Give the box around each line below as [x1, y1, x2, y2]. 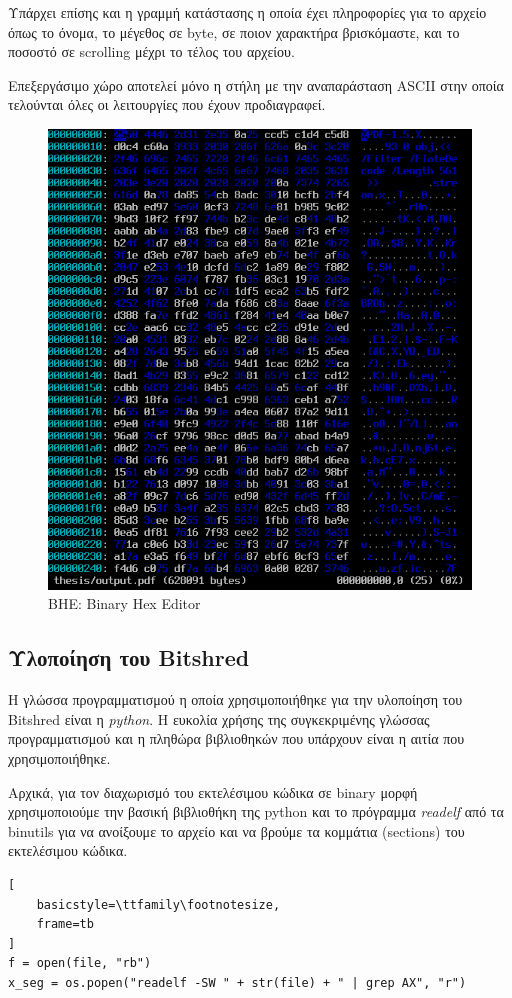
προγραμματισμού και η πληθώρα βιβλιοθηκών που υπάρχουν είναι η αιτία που [8, 728, 465, 749]
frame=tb [36, 917, 94, 932]
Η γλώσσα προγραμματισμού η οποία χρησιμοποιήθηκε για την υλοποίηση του [8, 689, 463, 710]
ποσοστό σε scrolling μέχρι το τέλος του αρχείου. [8, 41, 295, 62]
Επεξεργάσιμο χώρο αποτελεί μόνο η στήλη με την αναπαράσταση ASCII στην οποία [8, 74, 504, 95]
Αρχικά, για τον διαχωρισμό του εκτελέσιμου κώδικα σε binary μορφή [8, 781, 418, 802]
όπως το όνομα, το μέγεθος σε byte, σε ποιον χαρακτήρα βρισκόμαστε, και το [8, 21, 460, 42]
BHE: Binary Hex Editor [48, 593, 201, 614]
